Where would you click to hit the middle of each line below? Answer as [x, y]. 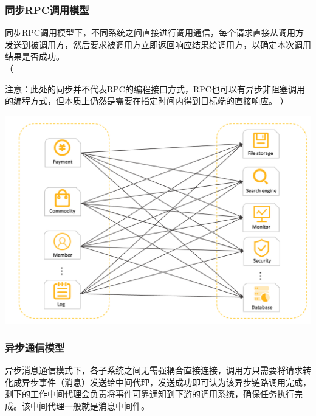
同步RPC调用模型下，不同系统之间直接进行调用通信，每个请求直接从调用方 [154, 33]
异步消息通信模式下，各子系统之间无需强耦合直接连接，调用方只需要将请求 [154, 370]
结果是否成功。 [35, 56]
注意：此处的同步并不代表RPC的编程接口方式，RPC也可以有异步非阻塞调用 [155, 88]
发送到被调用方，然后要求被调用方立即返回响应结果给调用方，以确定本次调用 [158, 44]
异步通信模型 [35, 347]
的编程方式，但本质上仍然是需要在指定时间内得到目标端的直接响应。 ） [147, 101]
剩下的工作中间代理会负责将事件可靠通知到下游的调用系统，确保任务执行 [149, 394]
